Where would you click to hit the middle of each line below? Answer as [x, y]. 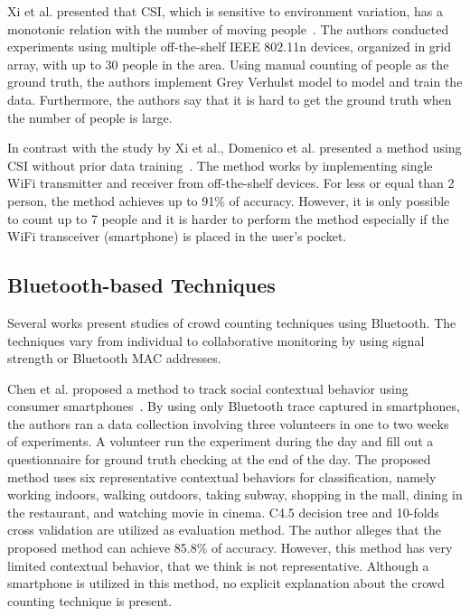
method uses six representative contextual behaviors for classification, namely [222, 476]
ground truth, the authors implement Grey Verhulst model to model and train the [235, 82]
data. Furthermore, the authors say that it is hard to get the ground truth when [230, 99]
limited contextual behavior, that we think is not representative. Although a [218, 565]
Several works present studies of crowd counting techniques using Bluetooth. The [232, 322]
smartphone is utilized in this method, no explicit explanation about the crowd [226, 583]
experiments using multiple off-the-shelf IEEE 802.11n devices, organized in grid [230, 47]
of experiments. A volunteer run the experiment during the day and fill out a [221, 441]
